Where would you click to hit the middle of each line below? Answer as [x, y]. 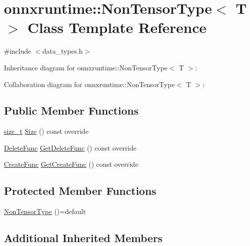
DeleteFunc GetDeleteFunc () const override [70, 147]
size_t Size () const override [46, 131]
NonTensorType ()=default [45, 211]
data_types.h [63, 51]
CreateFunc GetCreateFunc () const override [71, 164]
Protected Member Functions [80, 191]
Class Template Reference [117, 27]
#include [18, 51]
